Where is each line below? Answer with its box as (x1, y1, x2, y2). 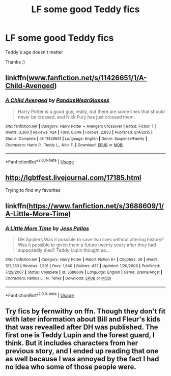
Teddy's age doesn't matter (5, 49, 64, 55)
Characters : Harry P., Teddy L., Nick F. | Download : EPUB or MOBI (5, 142, 124, 148)
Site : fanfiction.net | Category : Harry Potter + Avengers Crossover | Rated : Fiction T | (5, 124, 157, 129)
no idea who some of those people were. (5, 363, 136, 371)
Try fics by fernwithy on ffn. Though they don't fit (5, 307, 166, 316)
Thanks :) (5, 59, 25, 65)
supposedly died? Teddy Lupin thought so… (17, 247, 110, 253)
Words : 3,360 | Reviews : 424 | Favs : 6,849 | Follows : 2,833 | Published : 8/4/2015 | (5, 130, 153, 135)
